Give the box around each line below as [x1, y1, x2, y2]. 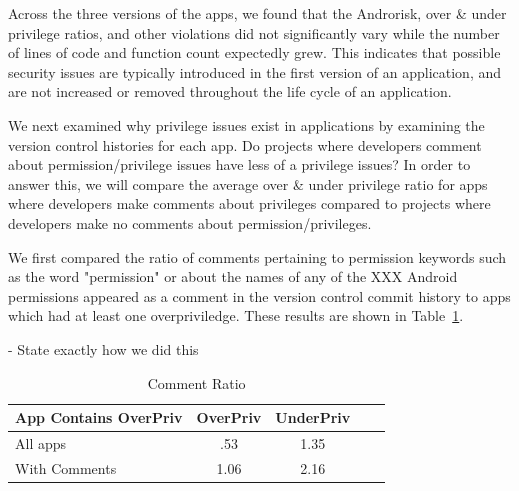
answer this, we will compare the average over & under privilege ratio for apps [8, 173, 488, 194]
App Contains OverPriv [15, 407, 183, 428]
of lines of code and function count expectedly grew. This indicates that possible [8, 42, 501, 63]
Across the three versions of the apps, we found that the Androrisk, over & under [8, 3, 507, 23]
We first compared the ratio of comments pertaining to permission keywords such [8, 246, 507, 267]
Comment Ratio [147, 372, 246, 393]
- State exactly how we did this [8, 338, 199, 359]
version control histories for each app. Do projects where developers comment [8, 134, 482, 155]
